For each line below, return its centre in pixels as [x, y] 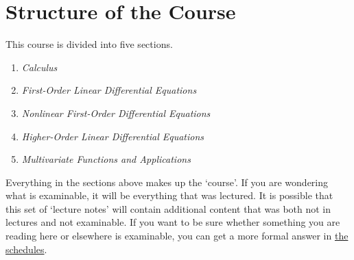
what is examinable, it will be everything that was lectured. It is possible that [169, 195]
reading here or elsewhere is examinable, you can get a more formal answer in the [177, 236]
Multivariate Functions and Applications [106, 159]
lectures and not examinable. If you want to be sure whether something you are [173, 222]
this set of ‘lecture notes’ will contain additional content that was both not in [168, 208]
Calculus [39, 67]
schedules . [26, 249]
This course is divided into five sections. [89, 44]
